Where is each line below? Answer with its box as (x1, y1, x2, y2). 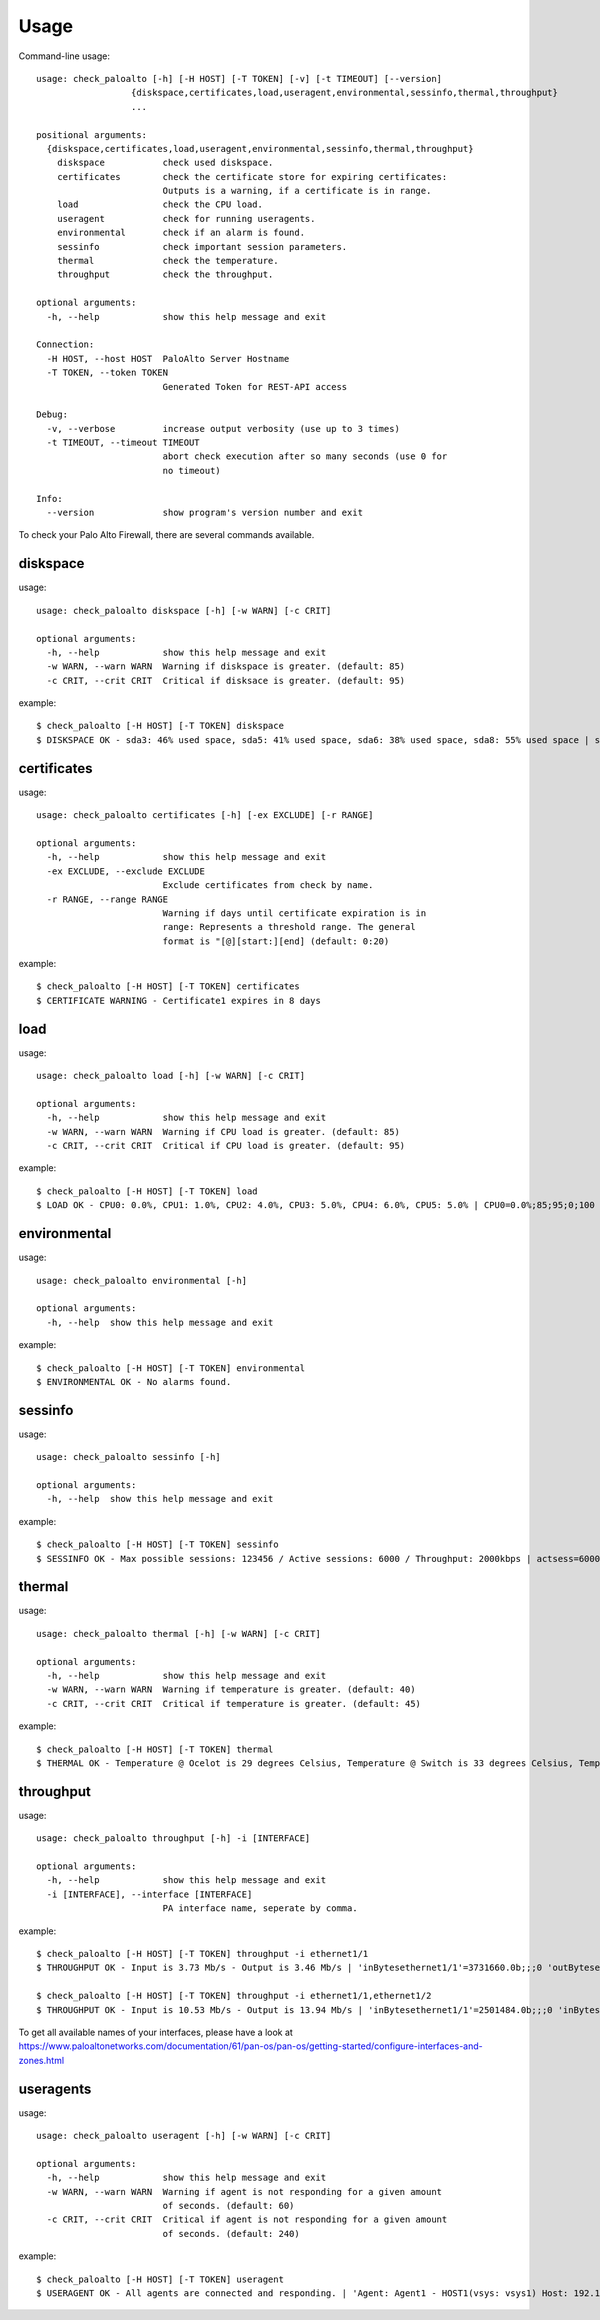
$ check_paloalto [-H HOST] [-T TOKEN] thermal (36, 1743, 274, 1755)
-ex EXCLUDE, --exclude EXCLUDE (46, 865, 205, 877)
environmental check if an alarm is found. (56, 227, 305, 239)
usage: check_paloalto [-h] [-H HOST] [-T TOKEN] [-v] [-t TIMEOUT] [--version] (36, 73, 443, 84)
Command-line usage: (18, 50, 110, 62)
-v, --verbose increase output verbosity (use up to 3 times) (46, 423, 400, 434)
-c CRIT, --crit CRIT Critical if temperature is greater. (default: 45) (46, 1698, 422, 1709)
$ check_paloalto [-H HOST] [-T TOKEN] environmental (36, 1362, 305, 1374)
